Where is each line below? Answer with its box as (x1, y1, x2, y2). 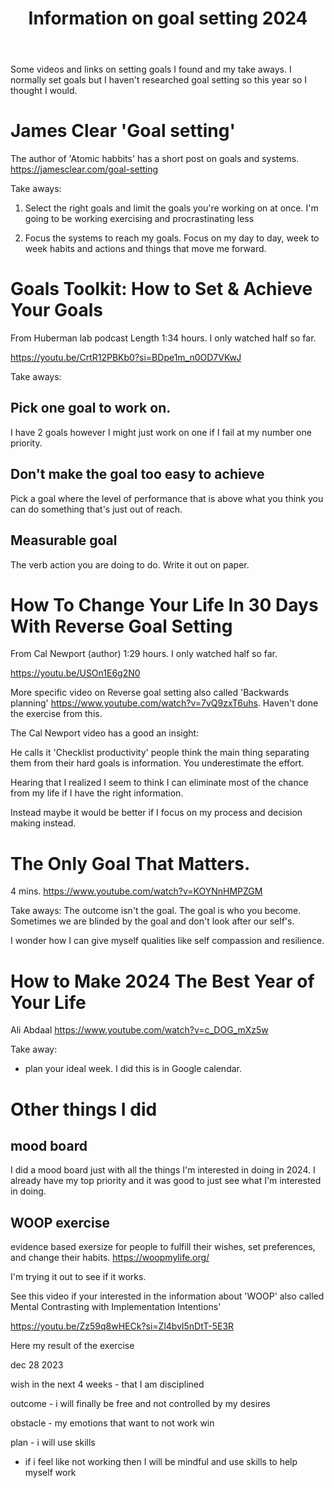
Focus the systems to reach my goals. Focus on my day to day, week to (24, 232, 320, 244)
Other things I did (10, 1098, 158, 1121)
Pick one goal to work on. (10, 400, 172, 417)
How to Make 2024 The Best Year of (10, 970, 315, 992)
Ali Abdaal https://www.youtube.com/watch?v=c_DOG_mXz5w (10, 1024, 269, 1036)
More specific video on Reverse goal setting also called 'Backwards (10, 687, 290, 699)
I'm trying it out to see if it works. (10, 1271, 147, 1283)
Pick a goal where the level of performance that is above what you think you (10, 492, 324, 504)
